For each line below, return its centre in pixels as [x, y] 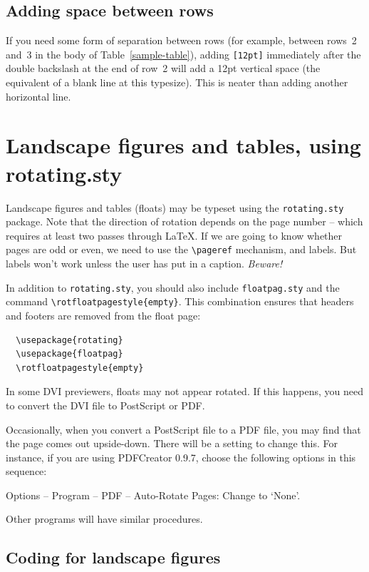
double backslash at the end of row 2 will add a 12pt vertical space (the [163, 68]
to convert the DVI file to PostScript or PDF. [105, 405]
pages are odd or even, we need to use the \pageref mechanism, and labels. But [181, 249]
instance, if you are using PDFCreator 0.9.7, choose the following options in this [181, 457]
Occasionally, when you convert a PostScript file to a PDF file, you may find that [183, 429]
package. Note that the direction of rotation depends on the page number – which [184, 221]
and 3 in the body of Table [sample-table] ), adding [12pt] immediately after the [183, 54]
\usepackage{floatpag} [69, 354]
